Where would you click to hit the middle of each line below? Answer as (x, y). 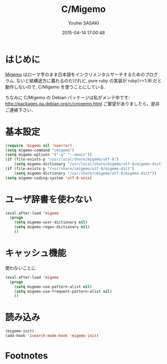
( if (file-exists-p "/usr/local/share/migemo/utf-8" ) (62, 160)
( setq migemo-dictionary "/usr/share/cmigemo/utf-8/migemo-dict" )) (85, 173)
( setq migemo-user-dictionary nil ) (51, 222)
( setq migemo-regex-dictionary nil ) (52, 227)
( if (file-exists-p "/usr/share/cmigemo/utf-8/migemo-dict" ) (70, 169)
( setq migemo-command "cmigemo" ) (40, 150)
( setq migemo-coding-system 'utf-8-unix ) (49, 178)
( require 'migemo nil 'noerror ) (39, 146)
